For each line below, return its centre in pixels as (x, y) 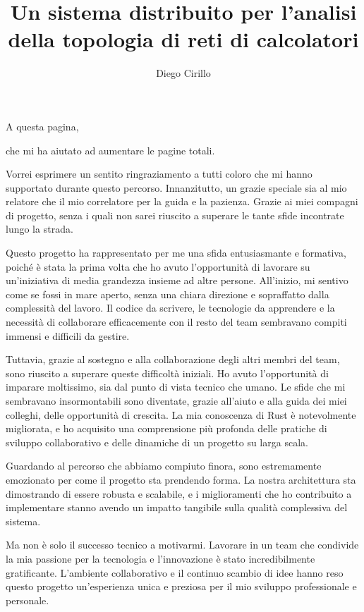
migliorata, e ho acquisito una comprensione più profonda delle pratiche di (166, 428)
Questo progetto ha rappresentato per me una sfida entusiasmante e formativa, (176, 253)
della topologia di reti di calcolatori (183, 39)
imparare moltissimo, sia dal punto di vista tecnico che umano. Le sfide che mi (176, 387)
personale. (28, 600)
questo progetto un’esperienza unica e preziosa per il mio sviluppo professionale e (181, 586)
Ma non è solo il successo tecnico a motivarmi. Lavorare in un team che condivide (182, 545)
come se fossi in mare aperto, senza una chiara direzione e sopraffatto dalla (168, 294)
